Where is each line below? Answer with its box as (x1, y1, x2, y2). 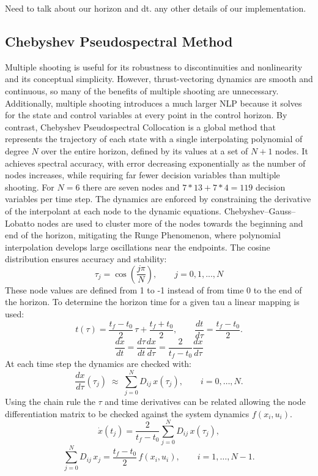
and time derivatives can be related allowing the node (105, 395, 306, 407)
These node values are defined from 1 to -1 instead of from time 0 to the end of (5, 283, 302, 296)
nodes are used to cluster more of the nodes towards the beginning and (37, 216, 303, 229)
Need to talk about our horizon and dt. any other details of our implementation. (5, 2, 306, 14)
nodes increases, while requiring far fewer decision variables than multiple (5, 168, 280, 181)
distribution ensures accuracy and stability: (5, 252, 167, 265)
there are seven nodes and (83, 180, 180, 193)
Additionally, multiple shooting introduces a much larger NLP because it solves (5, 96, 302, 109)
